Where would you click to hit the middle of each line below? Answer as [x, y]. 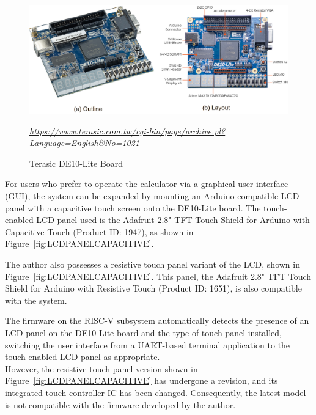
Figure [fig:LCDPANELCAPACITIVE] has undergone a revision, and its [141, 380]
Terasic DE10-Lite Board [76, 163]
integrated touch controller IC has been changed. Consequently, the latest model [156, 392]
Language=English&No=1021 [85, 143]
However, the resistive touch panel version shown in [101, 368]
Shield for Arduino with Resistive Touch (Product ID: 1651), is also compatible [153, 288]
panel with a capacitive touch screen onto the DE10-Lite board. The [133, 208]
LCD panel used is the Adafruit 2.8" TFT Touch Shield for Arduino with [173, 220]
